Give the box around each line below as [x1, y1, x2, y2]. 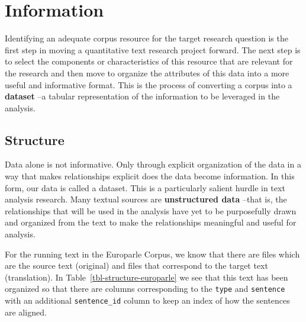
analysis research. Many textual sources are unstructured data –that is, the [5, 193, 287, 205]
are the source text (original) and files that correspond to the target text [5, 259, 268, 272]
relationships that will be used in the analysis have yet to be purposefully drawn [5, 204, 297, 217]
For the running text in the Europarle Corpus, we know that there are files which [5, 247, 300, 260]
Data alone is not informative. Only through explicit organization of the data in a [5, 158, 301, 170]
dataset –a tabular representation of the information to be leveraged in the [5, 90, 280, 102]
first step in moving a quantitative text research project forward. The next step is [5, 43, 301, 56]
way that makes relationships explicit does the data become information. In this [5, 170, 295, 182]
